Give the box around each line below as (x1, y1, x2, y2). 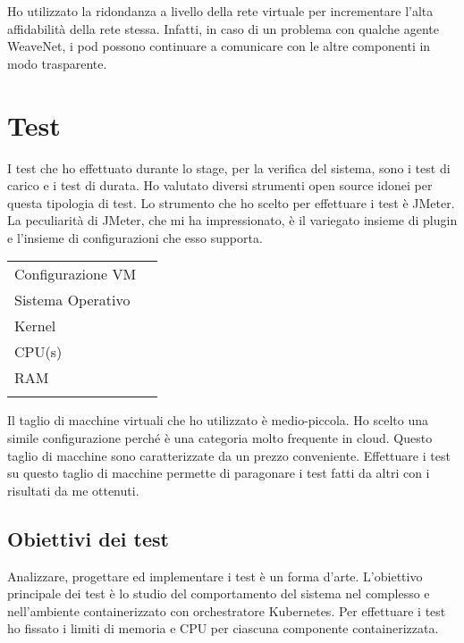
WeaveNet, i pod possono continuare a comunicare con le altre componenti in (7, 37, 431, 55)
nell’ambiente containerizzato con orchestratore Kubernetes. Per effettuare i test (7, 601, 446, 620)
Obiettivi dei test (7, 524, 169, 552)
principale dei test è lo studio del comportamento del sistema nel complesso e (7, 584, 430, 603)
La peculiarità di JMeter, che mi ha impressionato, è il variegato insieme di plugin (7, 211, 458, 230)
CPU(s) (14, 341, 63, 363)
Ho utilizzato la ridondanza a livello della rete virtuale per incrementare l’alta (7, 2, 434, 20)
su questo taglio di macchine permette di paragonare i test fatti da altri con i (7, 463, 430, 482)
